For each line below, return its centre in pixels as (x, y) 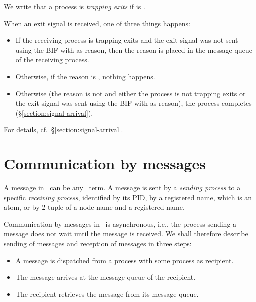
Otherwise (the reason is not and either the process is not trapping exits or (130, 93)
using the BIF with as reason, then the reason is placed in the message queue (134, 50)
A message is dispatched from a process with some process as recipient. (125, 260)
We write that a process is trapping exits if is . (75, 6)
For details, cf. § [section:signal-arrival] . (64, 129)
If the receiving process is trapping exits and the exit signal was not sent (127, 40)
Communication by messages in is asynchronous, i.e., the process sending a (120, 224)
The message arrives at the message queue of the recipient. (106, 277)
